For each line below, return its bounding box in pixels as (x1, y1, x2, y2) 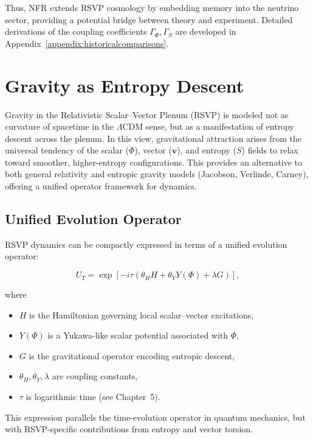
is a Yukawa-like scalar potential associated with (47, 329, 229, 342)
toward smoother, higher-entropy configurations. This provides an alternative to (5, 155, 303, 168)
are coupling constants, (52, 370, 138, 382)
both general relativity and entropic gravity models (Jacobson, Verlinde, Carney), (5, 167, 309, 180)
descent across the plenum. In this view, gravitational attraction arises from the (5, 132, 301, 144)
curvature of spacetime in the (5, 120, 114, 133)
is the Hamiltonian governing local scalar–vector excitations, (29, 308, 254, 321)
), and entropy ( (177, 144, 237, 156)
